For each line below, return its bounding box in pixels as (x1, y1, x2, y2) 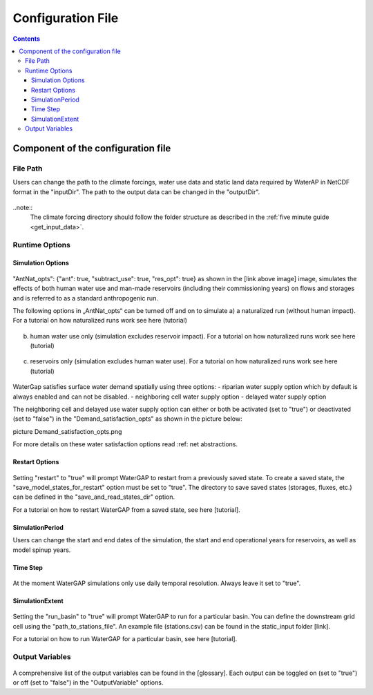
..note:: (12, 204, 33, 211)
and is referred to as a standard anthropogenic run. (12, 294, 159, 302)
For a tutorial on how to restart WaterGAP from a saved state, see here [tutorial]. (12, 505, 241, 514)
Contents (12, 35, 41, 43)
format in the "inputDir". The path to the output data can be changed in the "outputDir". (12, 187, 260, 196)
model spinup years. (12, 546, 71, 554)
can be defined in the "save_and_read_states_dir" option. (12, 493, 175, 501)
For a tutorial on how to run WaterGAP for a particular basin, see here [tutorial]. (12, 635, 238, 643)
